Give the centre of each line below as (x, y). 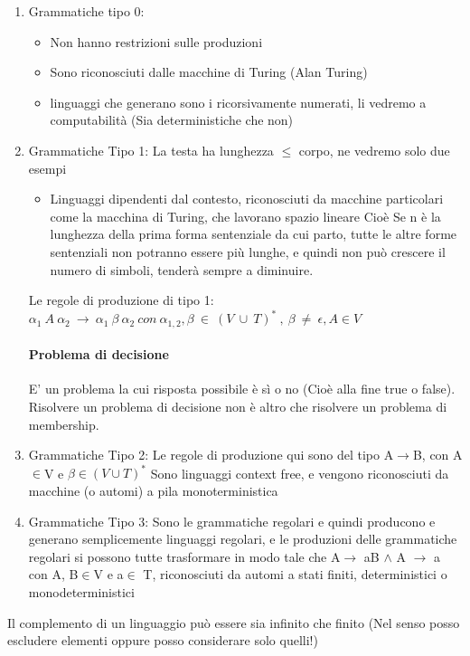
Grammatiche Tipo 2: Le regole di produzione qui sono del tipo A (211, 455)
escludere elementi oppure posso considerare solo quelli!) (163, 640)
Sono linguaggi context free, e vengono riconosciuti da (300, 473)
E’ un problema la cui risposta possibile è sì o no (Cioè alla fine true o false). (242, 389)
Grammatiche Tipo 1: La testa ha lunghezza (151, 150)
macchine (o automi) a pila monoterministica (153, 490)
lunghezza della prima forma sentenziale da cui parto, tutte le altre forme (254, 234)
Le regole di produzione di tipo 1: (121, 300)
